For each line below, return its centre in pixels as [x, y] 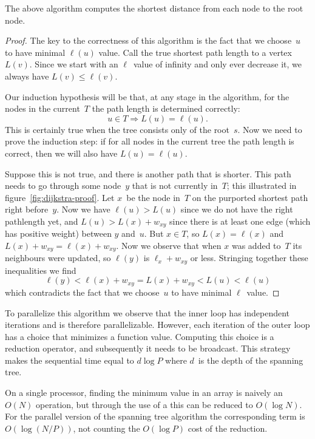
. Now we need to [270, 129]
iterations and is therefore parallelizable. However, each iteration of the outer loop [157, 325]
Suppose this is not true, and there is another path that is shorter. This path [148, 173]
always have [27, 76]
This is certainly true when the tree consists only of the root [117, 129]
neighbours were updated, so [58, 258]
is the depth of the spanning [251, 360]
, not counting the [107, 428]
